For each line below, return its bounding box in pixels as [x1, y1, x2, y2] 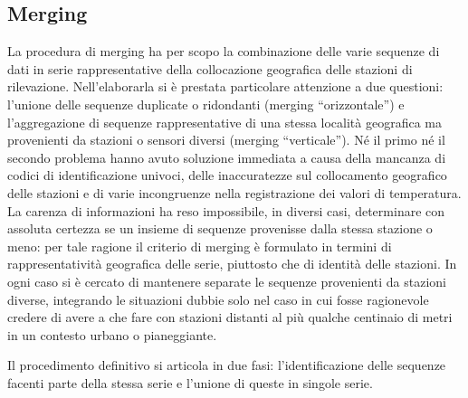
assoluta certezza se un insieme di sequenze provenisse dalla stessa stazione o [7, 219, 433, 238]
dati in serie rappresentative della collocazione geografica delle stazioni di [7, 59, 413, 78]
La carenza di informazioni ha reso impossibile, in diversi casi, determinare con [7, 201, 445, 220]
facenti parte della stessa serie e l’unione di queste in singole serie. [7, 373, 373, 392]
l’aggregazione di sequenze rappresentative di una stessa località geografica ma [7, 112, 443, 131]
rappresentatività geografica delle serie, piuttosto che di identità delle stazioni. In [7, 254, 457, 273]
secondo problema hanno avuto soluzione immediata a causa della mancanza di [7, 147, 446, 166]
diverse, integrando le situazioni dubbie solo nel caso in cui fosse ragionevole [7, 289, 429, 308]
